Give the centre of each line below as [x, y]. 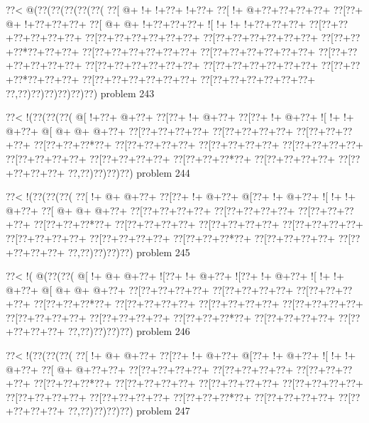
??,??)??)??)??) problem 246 [129, 331]
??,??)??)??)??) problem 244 [129, 172]
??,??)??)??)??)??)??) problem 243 [80, 93]
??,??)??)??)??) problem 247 [129, 411]
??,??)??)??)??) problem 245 [129, 252]
